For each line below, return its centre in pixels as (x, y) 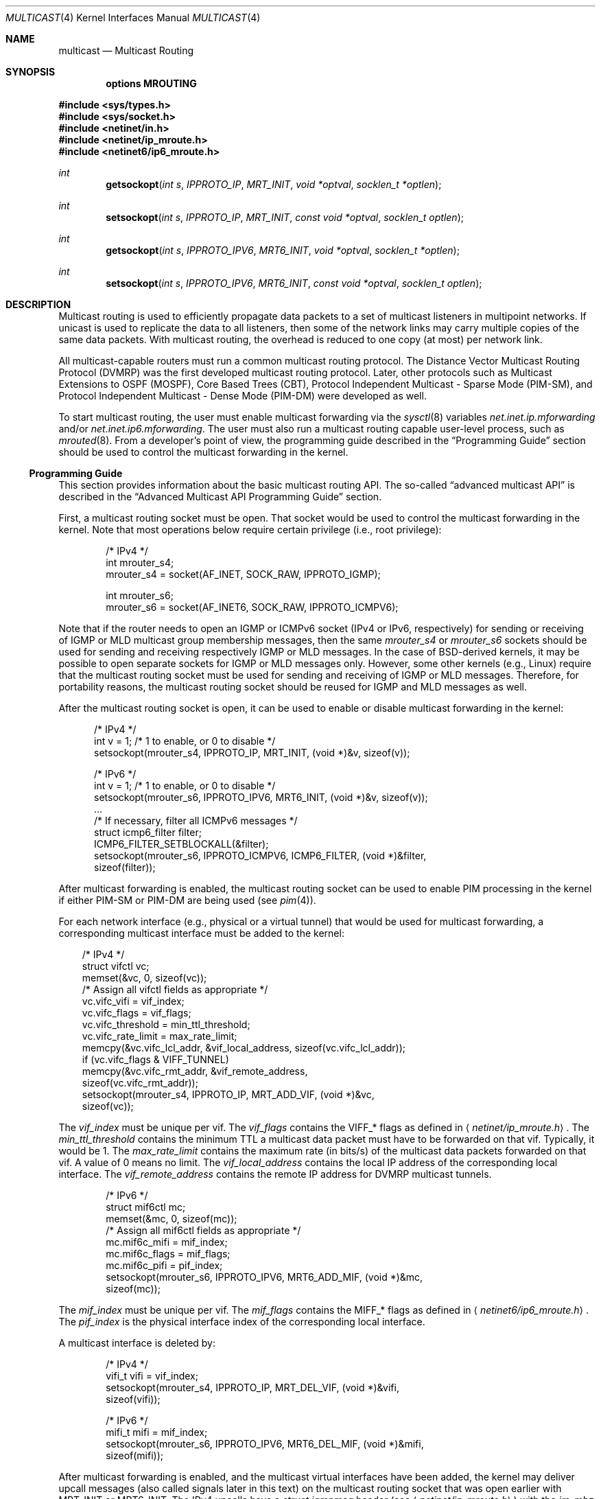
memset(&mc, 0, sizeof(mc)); (172, 1219)
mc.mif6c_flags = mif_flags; (168, 1254)
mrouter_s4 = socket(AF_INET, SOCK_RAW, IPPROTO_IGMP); (243, 574)
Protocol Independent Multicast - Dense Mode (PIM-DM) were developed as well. (243, 396)
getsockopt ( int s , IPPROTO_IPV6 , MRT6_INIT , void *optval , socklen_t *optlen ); (283, 250)
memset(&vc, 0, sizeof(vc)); (144, 978)
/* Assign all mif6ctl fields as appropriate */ (203, 1230)
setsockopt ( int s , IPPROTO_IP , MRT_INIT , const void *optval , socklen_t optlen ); (285, 217)
